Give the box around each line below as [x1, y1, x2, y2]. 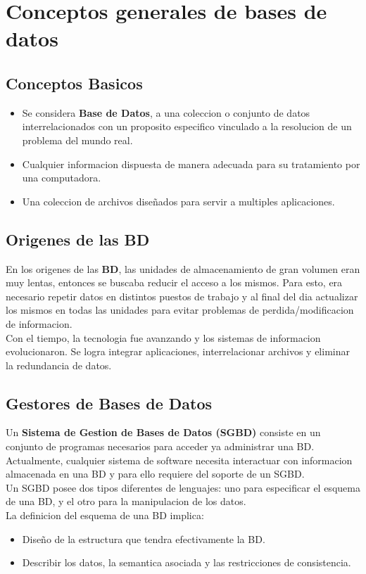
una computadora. [22, 170, 101, 185]
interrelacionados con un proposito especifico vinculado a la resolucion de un [22, 119, 352, 134]
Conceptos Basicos [6, 72, 143, 94]
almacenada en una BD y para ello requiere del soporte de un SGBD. [6, 466, 305, 481]
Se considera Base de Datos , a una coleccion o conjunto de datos [22, 105, 310, 120]
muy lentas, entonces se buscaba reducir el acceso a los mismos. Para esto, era [6, 275, 343, 290]
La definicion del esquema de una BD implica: [6, 508, 204, 523]
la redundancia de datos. [6, 357, 112, 372]
